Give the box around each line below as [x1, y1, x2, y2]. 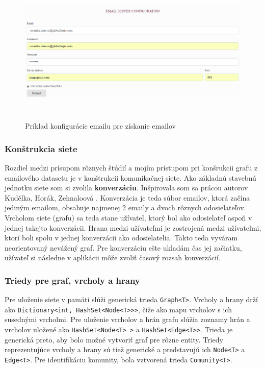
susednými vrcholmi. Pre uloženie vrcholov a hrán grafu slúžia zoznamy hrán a [5, 314, 250, 325]
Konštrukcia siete [5, 142, 77, 155]
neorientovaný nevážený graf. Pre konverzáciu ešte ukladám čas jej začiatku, [5, 242, 242, 253]
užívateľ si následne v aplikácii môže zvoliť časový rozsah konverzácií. [5, 252, 221, 263]
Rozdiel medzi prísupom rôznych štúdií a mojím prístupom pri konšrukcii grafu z [5, 162, 258, 173]
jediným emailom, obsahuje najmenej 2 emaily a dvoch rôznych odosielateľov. [5, 202, 246, 213]
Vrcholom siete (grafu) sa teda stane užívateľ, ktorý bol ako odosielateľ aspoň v [5, 212, 252, 223]
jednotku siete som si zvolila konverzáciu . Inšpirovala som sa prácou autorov [5, 182, 248, 193]
